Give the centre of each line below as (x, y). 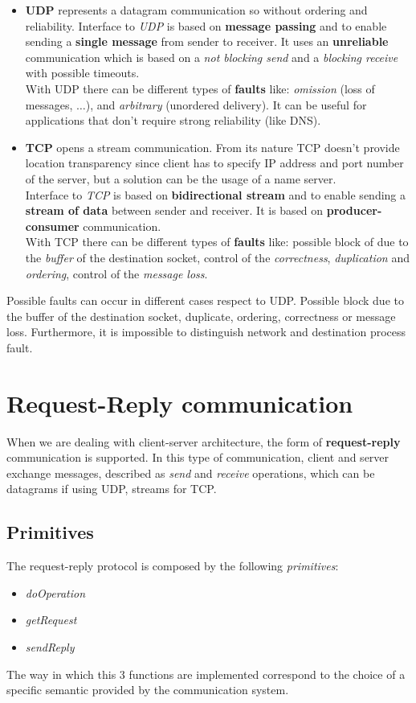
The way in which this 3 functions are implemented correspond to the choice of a (206, 674)
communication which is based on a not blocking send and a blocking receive (212, 57)
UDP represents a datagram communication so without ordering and (196, 10)
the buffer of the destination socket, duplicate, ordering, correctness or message (201, 316)
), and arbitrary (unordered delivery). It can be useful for (226, 104)
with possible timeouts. (82, 73)
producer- (354, 210)
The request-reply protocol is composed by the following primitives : (173, 566)
